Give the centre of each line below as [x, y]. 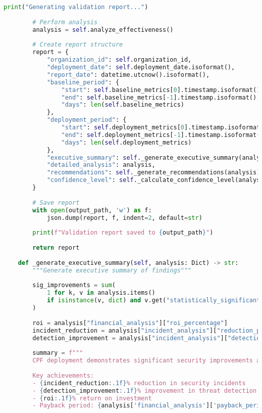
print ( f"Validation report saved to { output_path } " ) [123, 233]
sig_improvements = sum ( [74, 285]
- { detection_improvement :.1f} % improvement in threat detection [145, 391]
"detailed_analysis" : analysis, [101, 165]
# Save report [56, 202]
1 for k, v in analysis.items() [101, 293]
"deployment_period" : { [87, 120]
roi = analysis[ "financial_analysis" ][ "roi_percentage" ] [130, 323]
